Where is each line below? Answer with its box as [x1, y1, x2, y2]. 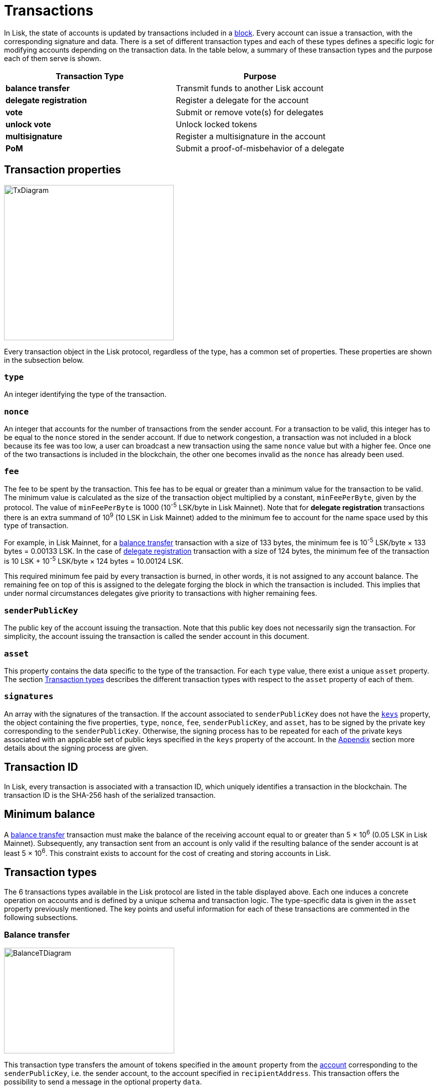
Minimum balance [4, 807, 95, 820]
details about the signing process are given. [4, 743, 148, 752]
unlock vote [6, 119, 51, 129]
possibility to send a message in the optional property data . [4, 1077, 202, 1086]
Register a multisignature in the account [176, 131, 326, 141]
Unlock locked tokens [176, 119, 257, 129]
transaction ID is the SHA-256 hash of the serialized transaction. [4, 790, 216, 799]
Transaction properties [4, 163, 121, 176]
